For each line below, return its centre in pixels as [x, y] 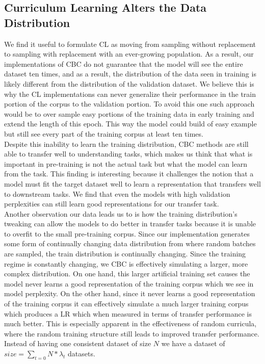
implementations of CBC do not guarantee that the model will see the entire [124, 63]
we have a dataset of [193, 343]
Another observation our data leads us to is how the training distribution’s [121, 213]
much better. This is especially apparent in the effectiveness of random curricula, [130, 323]
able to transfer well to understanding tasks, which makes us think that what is [128, 154]
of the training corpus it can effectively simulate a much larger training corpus [126, 304]
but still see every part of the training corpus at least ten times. [104, 133]
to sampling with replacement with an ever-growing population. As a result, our [129, 54]
